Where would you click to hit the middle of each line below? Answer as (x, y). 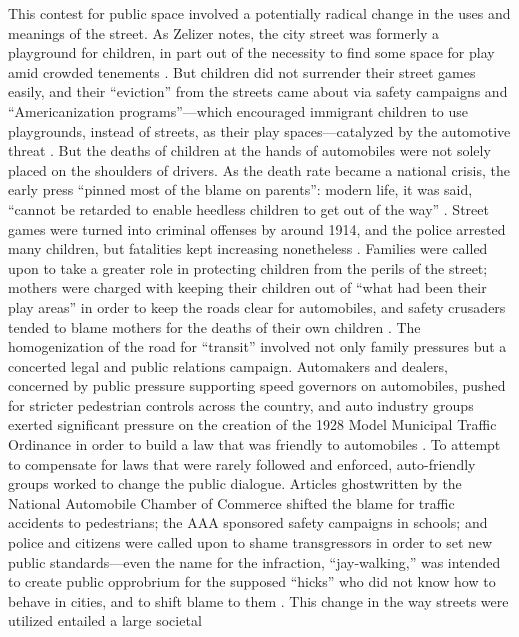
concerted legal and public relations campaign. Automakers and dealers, (228, 365)
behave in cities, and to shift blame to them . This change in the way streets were (258, 600)
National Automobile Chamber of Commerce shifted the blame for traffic (231, 502)
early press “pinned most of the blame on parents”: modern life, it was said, (240, 189)
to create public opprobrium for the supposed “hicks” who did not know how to (252, 581)
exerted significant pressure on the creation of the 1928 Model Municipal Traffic (252, 424)
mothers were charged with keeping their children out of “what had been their (247, 287)
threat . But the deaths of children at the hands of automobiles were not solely (249, 150)
